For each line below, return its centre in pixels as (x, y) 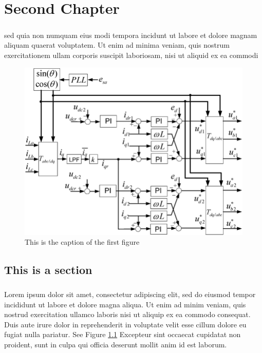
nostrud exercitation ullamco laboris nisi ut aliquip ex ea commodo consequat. (127, 314)
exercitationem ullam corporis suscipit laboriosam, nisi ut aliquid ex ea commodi (131, 55)
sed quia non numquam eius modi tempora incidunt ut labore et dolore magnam (131, 35)
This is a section (48, 270)
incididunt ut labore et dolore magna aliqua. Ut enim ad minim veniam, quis (125, 304)
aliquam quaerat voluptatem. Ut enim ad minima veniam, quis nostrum (117, 45)
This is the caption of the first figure (82, 242)
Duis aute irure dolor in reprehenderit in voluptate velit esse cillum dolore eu (125, 324)
